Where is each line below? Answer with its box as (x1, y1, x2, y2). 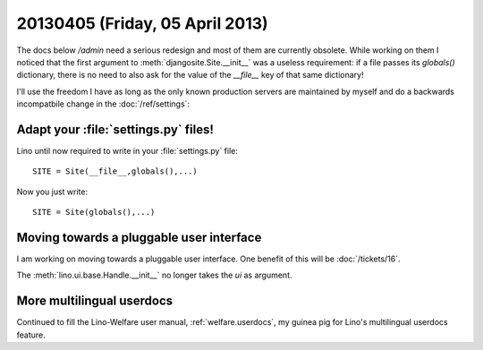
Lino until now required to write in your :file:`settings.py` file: (16, 146, 239, 157)
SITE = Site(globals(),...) (32, 207, 156, 218)
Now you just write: (16, 186, 89, 197)
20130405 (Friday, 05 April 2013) (16, 13, 268, 33)
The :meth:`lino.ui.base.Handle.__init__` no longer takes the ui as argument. (16, 269, 292, 281)
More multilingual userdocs (16, 294, 174, 309)
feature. (16, 329, 47, 340)
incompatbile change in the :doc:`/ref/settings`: (16, 98, 191, 109)
